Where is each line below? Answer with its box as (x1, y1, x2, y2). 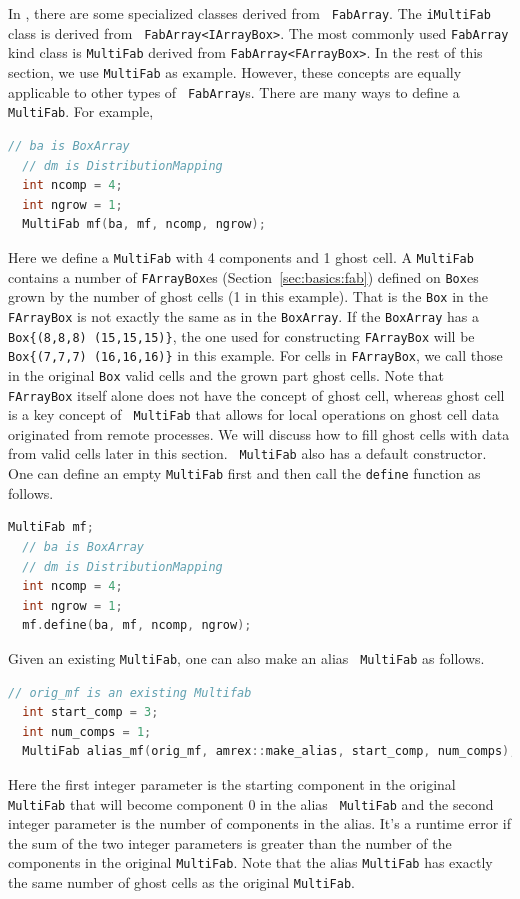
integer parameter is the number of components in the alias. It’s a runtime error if (8, 813, 512, 834)
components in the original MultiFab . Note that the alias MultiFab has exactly (8, 852, 493, 873)
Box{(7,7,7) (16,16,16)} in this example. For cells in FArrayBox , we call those (8, 345, 503, 366)
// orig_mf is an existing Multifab (8, 685, 252, 700)
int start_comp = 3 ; (22, 705, 159, 720)
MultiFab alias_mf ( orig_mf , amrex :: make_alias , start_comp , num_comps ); (22, 744, 517, 759)
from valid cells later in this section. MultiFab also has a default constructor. (8, 443, 487, 464)
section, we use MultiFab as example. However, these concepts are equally (8, 61, 462, 82)
